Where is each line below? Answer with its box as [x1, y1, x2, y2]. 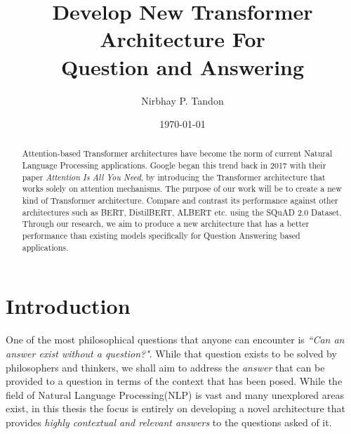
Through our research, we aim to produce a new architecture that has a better [22, 218, 310, 230]
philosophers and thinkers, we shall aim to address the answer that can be [6, 360, 325, 374]
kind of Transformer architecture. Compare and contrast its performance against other [22, 195, 338, 206]
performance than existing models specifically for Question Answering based [22, 230, 300, 242]
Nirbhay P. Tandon [141, 93, 224, 107]
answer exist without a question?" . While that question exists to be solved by [6, 346, 337, 360]
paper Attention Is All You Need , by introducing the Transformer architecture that [22, 171, 326, 183]
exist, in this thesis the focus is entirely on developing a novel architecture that [6, 401, 345, 416]
